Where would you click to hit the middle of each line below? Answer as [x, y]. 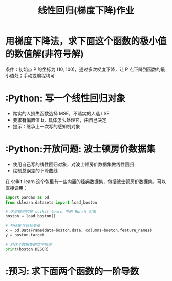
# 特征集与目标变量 [23, 226]
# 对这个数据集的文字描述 [29, 244]
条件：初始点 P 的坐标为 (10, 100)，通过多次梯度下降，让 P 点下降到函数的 [83, 69]
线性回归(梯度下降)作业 [86, 11]
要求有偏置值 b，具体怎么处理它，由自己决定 [60, 120]
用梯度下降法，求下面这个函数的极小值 [86, 41]
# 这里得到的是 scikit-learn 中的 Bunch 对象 [51, 212]
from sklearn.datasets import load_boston [51, 202]
